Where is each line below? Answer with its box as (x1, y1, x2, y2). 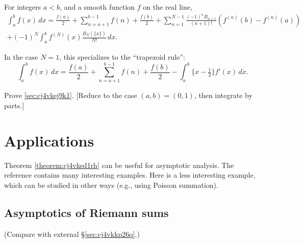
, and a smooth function (60, 2, 135, 12)
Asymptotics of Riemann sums (4, 204, 169, 220)
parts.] (4, 100, 24, 110)
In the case (4, 51, 38, 62)
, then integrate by (194, 90, 252, 101)
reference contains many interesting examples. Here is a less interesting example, (4, 169, 256, 180)
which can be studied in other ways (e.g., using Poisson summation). (4, 179, 218, 190)
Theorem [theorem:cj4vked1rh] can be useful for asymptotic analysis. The (4, 159, 234, 170)
